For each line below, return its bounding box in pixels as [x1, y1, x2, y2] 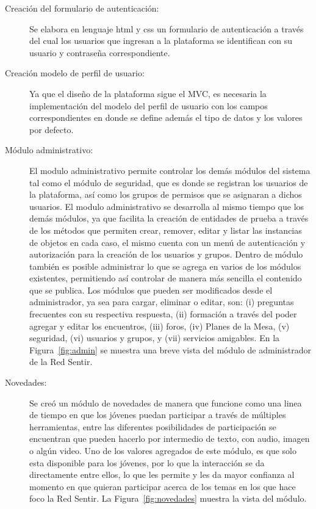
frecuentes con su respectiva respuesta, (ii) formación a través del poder [29, 308, 297, 320]
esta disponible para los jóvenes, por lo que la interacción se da [29, 456, 265, 469]
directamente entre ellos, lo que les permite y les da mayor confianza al [29, 468, 295, 481]
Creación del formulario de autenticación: [5, 2, 159, 14]
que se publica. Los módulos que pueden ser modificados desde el [29, 283, 273, 296]
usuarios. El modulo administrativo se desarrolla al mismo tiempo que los [29, 200, 304, 212]
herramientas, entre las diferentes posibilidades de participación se [29, 420, 276, 433]
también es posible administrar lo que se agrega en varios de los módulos [29, 259, 301, 272]
